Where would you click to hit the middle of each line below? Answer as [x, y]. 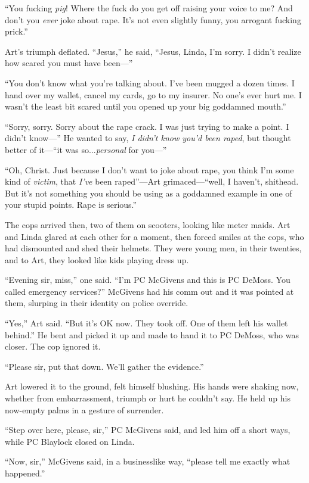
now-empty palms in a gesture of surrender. [84, 409]
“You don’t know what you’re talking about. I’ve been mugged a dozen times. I [150, 82]
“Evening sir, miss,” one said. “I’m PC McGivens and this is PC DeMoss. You [148, 280]
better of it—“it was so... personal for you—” [86, 149]
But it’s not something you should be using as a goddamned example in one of [149, 193]
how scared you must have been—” [69, 63]
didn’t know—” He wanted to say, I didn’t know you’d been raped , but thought [148, 138]
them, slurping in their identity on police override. [97, 303]
